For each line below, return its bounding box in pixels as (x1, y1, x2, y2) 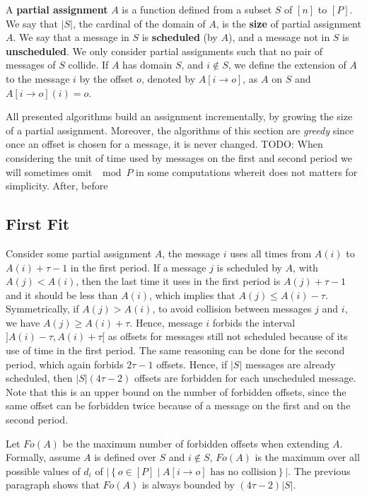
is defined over (94, 450, 156, 464)
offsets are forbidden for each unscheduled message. (134, 370, 356, 385)
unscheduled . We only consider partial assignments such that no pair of (6, 43, 323, 58)
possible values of (6, 463, 81, 478)
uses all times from (230, 245, 312, 260)
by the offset (79, 71, 134, 86)
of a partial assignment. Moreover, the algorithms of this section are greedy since (6, 122, 354, 137)
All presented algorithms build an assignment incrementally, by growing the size (6, 109, 353, 124)
